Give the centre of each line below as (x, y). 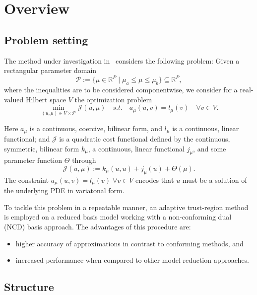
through (84, 160)
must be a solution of (215, 180)
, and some (210, 148)
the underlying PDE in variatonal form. (64, 190)
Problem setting (46, 39)
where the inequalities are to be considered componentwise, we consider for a (121, 90)
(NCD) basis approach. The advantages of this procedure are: (97, 226)
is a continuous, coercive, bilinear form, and (96, 128)
